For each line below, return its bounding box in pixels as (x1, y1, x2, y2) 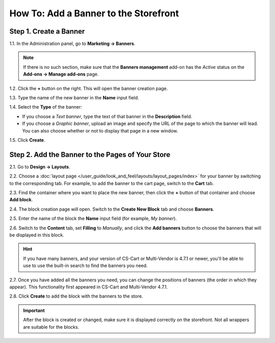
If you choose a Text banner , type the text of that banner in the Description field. (22, 113, 193, 119)
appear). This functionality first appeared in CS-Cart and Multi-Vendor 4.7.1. (9, 283, 168, 290)
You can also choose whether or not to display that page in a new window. (22, 127, 178, 134)
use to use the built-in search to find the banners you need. (23, 262, 148, 269)
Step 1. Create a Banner (9, 27, 85, 36)
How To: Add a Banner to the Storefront (9, 8, 179, 19)
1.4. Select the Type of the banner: (9, 104, 82, 110)
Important (23, 307, 45, 313)
